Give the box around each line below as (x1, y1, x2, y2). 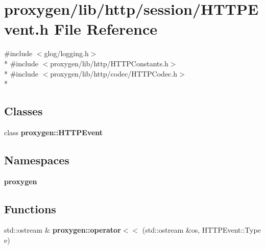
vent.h (4, 18, 49, 39)
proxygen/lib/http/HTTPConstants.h (50, 58, 168, 68)
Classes (4, 103, 43, 119)
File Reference (54, 18, 158, 39)
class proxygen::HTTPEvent (4, 127, 103, 137)
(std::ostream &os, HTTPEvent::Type (142, 225, 261, 235)
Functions (4, 201, 56, 216)
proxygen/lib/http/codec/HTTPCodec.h (50, 68, 177, 79)
